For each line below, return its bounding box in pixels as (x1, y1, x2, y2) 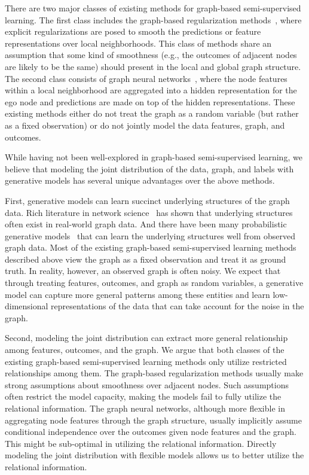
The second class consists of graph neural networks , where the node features (5, 72, 287, 84)
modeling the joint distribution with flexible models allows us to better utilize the (5, 449, 304, 461)
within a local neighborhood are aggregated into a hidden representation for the (5, 84, 297, 96)
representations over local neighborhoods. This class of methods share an (5, 36, 272, 49)
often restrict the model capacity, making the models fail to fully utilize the (5, 390, 282, 403)
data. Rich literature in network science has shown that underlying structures (5, 206, 293, 218)
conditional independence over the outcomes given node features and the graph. (5, 425, 296, 438)
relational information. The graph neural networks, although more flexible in (5, 402, 285, 414)
